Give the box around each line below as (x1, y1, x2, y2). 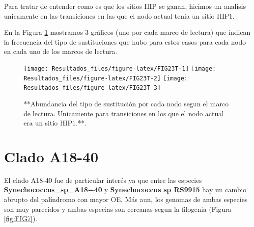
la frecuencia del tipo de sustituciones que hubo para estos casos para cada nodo (4, 36, 246, 47)
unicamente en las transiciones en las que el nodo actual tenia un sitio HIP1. (4, 10, 235, 21)
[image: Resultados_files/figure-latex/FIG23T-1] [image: (24, 65, 216, 72)
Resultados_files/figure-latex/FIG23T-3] (24, 84, 161, 92)
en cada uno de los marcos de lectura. (4, 46, 117, 56)
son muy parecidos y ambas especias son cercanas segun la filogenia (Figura (4, 203, 231, 214)
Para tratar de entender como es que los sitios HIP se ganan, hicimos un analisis (4, 1, 246, 11)
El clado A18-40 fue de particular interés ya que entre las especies (4, 175, 202, 185)
